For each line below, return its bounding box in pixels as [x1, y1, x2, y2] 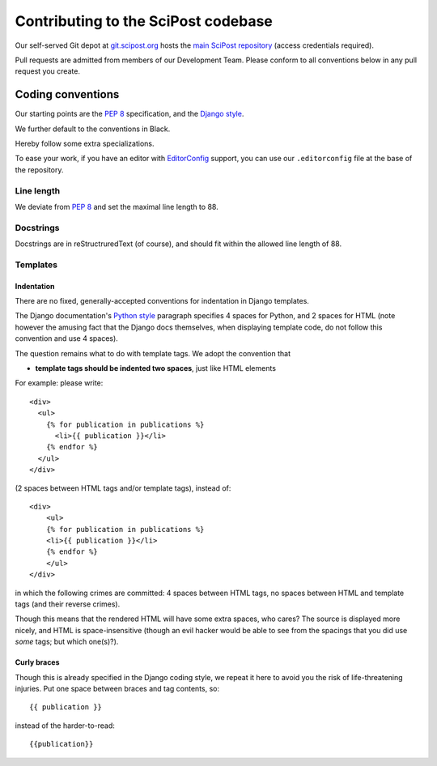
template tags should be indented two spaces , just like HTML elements [35, 363, 277, 372]
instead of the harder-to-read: [15, 721, 115, 730]
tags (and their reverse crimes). [15, 599, 121, 609]
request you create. [15, 66, 81, 76]
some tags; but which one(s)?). [15, 636, 119, 647]
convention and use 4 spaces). [15, 334, 119, 343]
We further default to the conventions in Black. [15, 124, 171, 134]
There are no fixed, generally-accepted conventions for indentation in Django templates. [15, 296, 309, 306]
